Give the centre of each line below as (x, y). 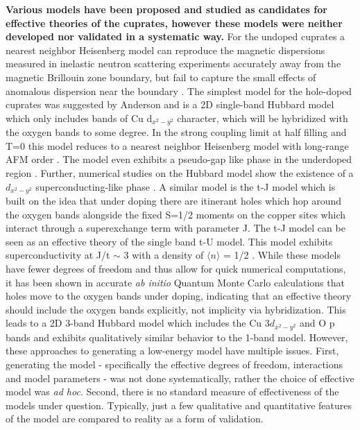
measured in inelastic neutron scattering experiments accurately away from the (173, 63)
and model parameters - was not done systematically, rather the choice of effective (180, 378)
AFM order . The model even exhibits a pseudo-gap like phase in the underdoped (179, 159)
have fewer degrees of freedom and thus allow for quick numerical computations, (176, 268)
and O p (317, 323)
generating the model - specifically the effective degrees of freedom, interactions (174, 364)
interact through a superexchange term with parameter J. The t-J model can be (175, 228)
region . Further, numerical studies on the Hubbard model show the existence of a (180, 172)
